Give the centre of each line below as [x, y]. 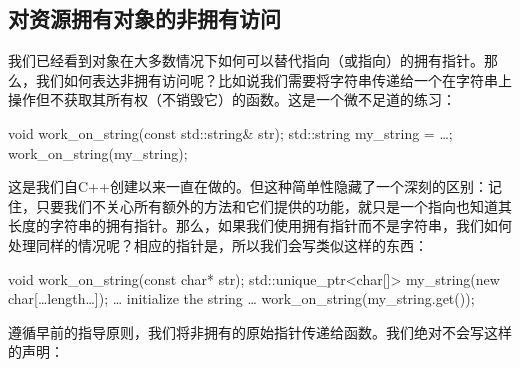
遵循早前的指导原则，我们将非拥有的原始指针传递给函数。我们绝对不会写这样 [260, 331]
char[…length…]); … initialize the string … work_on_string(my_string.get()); [241, 298]
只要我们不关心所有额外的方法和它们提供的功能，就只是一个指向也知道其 [273, 205]
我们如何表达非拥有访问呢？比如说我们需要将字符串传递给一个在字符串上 [273, 79]
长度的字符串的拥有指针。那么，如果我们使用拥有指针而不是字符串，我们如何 [260, 225]
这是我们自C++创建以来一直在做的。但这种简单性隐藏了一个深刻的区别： [248, 186]
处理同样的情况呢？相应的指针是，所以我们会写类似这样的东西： [218, 244]
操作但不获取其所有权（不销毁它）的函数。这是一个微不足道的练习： [232, 99]
